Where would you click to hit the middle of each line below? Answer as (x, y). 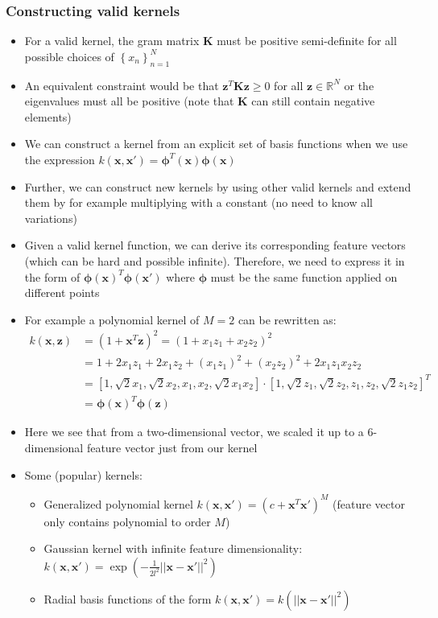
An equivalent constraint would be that (122, 85)
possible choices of (69, 56)
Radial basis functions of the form (128, 598)
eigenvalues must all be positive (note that (129, 101)
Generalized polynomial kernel (118, 503)
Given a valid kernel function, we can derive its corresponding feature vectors (215, 245)
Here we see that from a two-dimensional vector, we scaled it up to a (194, 432)
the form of (52, 276)
